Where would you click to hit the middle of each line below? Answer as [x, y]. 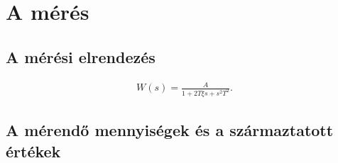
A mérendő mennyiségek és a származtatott [170, 130]
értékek [33, 151]
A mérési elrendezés [81, 56]
